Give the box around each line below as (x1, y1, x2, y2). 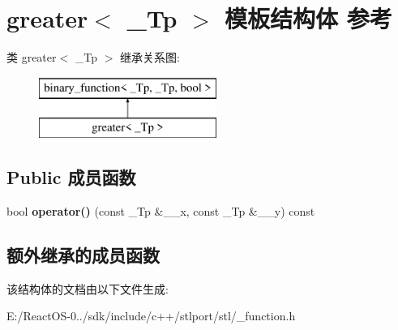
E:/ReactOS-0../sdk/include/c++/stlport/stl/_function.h (6, 307, 296, 324)
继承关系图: (120, 49, 180, 66)
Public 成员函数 (6, 165, 136, 190)
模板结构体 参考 (225, 2, 392, 35)
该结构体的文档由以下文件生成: (6, 280, 169, 297)
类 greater (6, 49, 57, 66)
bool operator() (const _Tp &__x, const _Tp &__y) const (6, 203, 315, 220)
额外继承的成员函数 (6, 242, 160, 268)
